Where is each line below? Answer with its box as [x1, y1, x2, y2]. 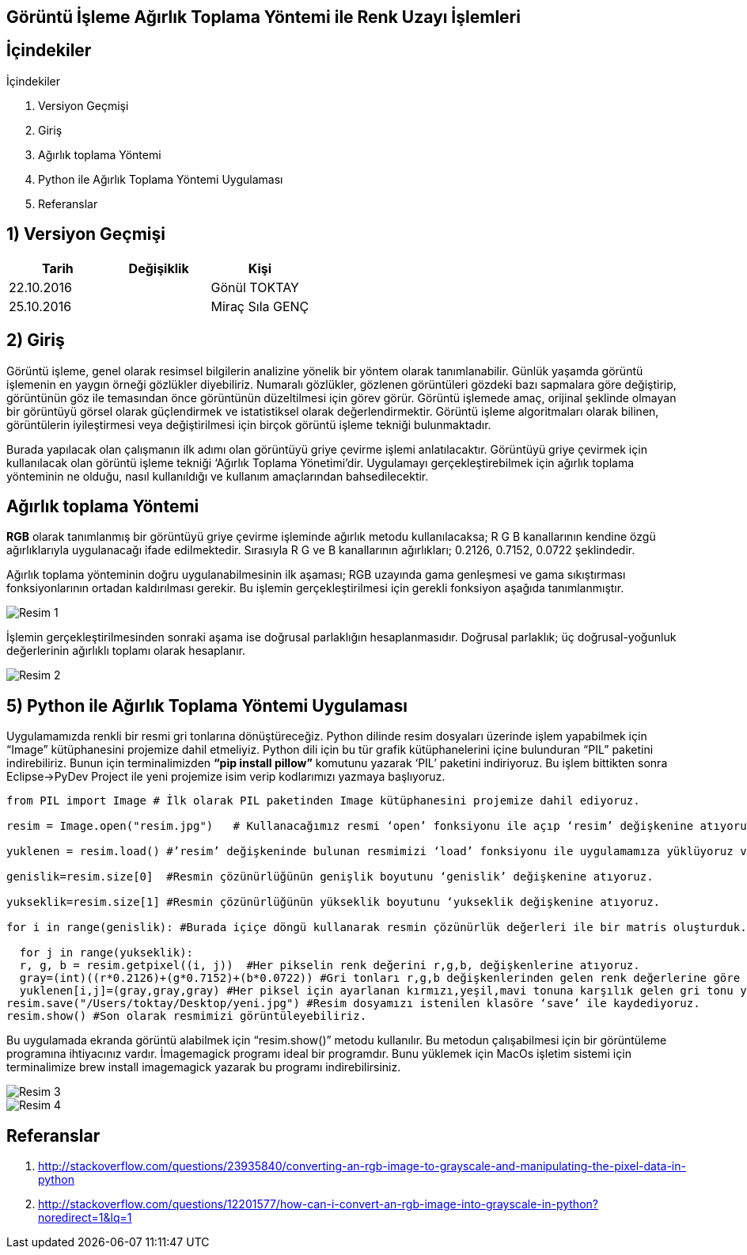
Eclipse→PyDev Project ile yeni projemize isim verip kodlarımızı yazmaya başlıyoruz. [6, 770, 446, 784]
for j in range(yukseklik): [19, 946, 194, 960]
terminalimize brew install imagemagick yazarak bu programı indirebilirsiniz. [6, 1060, 401, 1074]
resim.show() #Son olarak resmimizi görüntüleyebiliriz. [6, 1010, 367, 1023]
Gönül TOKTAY [210, 279, 299, 295]
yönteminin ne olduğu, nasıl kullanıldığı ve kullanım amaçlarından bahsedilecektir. [6, 469, 429, 483]
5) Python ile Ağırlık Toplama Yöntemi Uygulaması [6, 695, 408, 716]
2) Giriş [6, 330, 65, 351]
